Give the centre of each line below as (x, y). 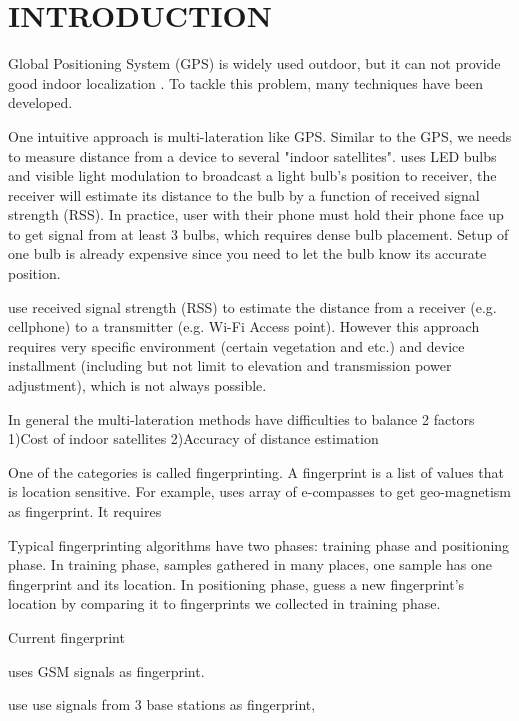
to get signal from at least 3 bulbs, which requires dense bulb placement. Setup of (258, 233)
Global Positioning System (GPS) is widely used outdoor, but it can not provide (254, 63)
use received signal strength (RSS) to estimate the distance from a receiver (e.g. (252, 306)
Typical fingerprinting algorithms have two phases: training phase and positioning (259, 544)
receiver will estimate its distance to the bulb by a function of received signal (244, 194)
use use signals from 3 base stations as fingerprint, (162, 704)
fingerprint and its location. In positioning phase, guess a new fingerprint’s (236, 583)
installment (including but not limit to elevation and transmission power (230, 365)
